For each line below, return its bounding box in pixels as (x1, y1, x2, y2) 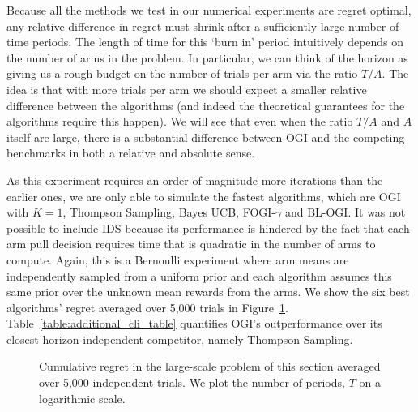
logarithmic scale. (39, 389, 126, 406)
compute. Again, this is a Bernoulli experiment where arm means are (6, 251, 349, 268)
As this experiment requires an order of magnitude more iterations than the (6, 171, 383, 188)
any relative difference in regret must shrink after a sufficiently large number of (6, 17, 399, 34)
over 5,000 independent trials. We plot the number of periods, (39, 374, 345, 391)
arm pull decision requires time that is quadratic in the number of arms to (6, 235, 376, 252)
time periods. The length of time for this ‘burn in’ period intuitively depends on (6, 33, 404, 50)
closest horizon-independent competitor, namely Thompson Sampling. (6, 330, 353, 347)
